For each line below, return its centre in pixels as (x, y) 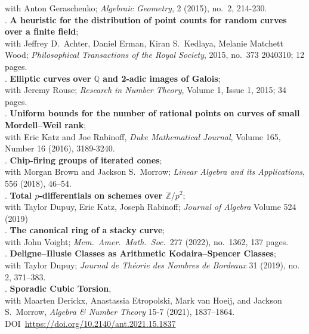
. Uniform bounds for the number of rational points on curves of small (152, 113)
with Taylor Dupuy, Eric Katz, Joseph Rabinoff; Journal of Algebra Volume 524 (151, 207)
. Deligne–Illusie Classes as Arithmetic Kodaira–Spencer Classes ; (140, 253)
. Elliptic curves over (48, 78)
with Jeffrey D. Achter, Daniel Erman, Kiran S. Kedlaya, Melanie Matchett (144, 43)
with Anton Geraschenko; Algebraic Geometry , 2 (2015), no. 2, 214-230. (136, 8)
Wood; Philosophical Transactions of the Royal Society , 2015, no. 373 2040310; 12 (155, 55)
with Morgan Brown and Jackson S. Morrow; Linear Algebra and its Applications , (155, 171)
